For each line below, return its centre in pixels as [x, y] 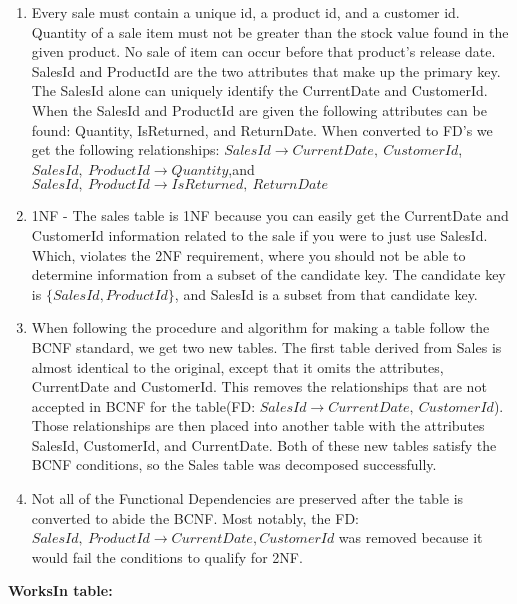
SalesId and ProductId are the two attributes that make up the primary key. [266, 70]
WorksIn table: [60, 590]
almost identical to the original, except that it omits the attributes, [237, 366]
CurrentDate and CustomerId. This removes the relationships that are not [259, 386]
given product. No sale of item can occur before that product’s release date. [263, 51]
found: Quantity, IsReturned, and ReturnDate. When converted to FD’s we [262, 129]
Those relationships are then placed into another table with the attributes [258, 425]
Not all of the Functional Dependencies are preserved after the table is [247, 498]
